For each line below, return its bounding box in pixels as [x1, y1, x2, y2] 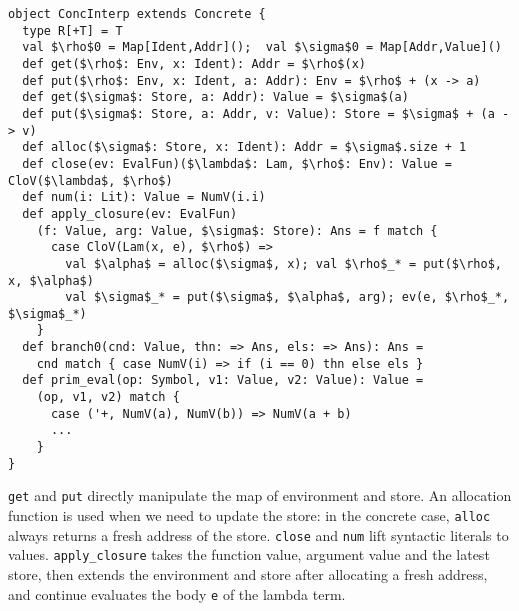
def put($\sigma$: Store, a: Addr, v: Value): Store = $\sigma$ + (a [22, 106, 495, 121]
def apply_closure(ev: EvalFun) [22, 206, 238, 221]
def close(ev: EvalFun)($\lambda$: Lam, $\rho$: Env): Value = [22, 156, 452, 171]
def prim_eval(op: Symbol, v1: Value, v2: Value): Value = [22, 373, 424, 388]
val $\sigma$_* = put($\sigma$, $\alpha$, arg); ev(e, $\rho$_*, [65, 290, 510, 305]
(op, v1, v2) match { [36, 390, 180, 405]
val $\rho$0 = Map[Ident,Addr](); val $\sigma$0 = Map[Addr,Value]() [22, 40, 502, 55]
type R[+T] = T [22, 23, 123, 38]
